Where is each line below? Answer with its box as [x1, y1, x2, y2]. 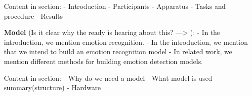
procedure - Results [4, 10, 63, 21]
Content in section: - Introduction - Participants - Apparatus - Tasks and [4, 1, 226, 11]
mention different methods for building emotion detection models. [4, 56, 203, 66]
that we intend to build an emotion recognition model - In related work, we [4, 46, 232, 57]
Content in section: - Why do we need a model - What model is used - [4, 72, 217, 83]
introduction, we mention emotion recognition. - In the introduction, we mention [4, 36, 248, 47]
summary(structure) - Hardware [4, 82, 101, 93]
